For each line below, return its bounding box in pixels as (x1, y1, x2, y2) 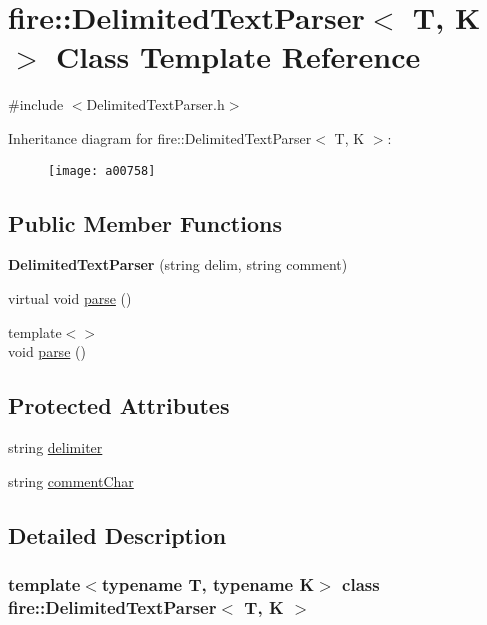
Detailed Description (8, 519, 227, 550)
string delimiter (8, 436, 103, 457)
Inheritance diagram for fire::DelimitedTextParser (8, 127, 312, 148)
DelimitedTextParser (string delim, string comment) (8, 254, 348, 275)
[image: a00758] (48, 163, 156, 178)
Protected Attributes (8, 390, 230, 421)
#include (8, 94, 64, 115)
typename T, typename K (101, 571, 315, 596)
